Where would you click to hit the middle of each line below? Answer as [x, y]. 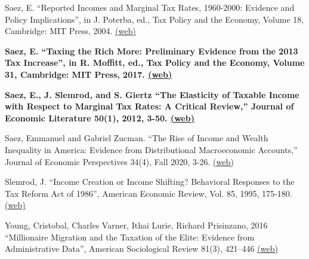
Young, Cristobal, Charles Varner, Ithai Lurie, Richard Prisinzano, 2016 [136, 225]
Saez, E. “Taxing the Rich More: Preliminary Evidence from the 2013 [152, 51]
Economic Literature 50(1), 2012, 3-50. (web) [100, 118]
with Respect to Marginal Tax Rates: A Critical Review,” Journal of [149, 106]
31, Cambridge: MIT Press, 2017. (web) [89, 74]
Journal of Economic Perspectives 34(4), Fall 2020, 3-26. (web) [119, 161]
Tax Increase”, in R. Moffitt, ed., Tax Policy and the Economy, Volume [155, 63]
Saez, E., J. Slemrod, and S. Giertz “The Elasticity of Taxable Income [152, 94]
